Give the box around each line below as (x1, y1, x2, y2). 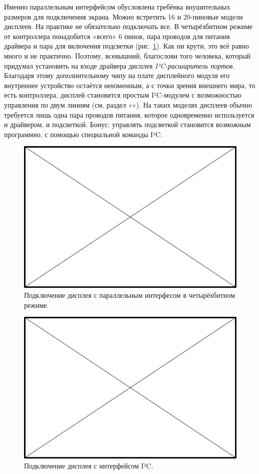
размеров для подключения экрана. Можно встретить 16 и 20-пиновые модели (4, 11, 243, 22)
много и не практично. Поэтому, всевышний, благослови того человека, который (4, 50, 251, 61)
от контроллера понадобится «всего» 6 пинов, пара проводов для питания (4, 31, 230, 41)
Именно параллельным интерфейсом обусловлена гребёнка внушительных (4, 2, 230, 12)
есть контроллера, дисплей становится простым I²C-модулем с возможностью (4, 90, 241, 100)
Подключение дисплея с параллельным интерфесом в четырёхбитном (24, 290, 235, 300)
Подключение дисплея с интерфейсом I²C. (24, 460, 153, 470)
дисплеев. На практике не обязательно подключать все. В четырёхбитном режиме (4, 21, 253, 32)
